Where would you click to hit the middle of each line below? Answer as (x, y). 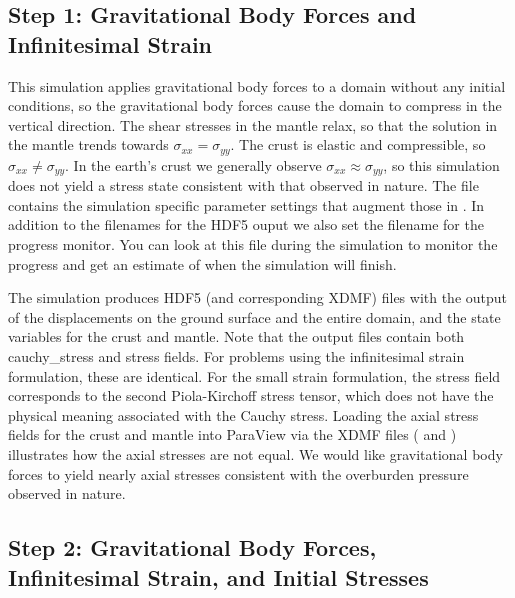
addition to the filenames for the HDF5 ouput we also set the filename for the (246, 224)
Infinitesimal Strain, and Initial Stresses (218, 576)
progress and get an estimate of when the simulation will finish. (202, 263)
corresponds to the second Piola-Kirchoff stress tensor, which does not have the (251, 395)
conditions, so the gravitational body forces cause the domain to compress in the (255, 105)
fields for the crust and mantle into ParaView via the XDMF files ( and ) (232, 434)
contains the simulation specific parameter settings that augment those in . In (246, 204)
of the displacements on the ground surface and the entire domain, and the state (254, 316)
